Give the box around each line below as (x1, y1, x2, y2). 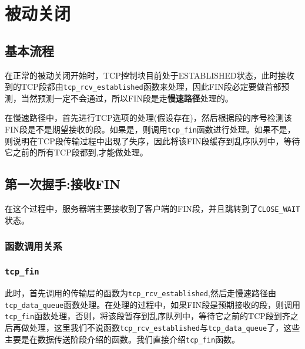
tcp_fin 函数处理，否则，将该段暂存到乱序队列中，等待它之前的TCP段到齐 (5, 310, 290, 322)
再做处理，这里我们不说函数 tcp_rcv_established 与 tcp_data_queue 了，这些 (12, 321, 300, 333)
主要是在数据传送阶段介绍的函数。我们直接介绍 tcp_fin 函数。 (5, 333, 240, 345)
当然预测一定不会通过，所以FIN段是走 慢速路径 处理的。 (21, 92, 233, 104)
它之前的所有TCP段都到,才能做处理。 (5, 146, 148, 158)
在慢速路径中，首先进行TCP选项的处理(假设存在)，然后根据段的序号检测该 (5, 111, 292, 124)
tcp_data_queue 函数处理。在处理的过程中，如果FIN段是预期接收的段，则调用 (5, 298, 300, 310)
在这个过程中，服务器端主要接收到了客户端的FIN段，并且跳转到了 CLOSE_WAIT (5, 202, 300, 215)
